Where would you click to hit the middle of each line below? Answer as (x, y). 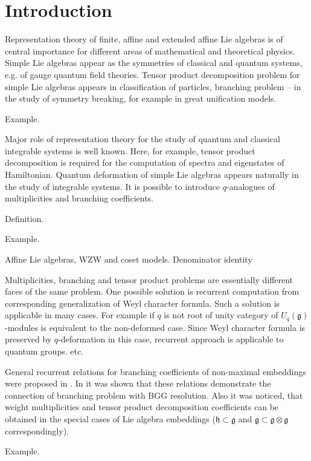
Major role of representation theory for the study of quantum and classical (143, 139)
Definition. (24, 218)
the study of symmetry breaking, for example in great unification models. (141, 98)
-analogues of (250, 186)
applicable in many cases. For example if (80, 315)
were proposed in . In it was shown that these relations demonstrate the (138, 383)
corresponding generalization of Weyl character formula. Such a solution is (143, 303)
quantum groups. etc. (44, 351)
